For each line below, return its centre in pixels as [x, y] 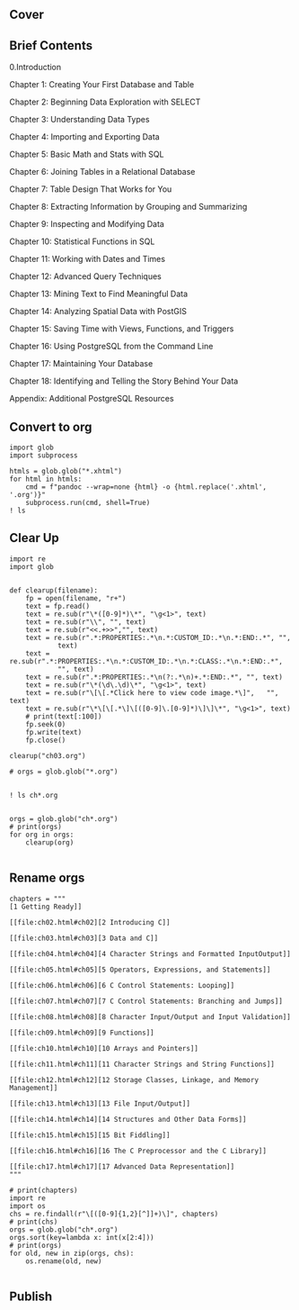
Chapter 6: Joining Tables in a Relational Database [102, 172]
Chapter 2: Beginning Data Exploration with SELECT [105, 102]
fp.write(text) [54, 732]
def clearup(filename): [54, 590]
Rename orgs [47, 878]
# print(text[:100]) [64, 716]
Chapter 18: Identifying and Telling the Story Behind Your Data [124, 381]
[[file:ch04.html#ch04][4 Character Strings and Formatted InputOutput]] [150, 953]
